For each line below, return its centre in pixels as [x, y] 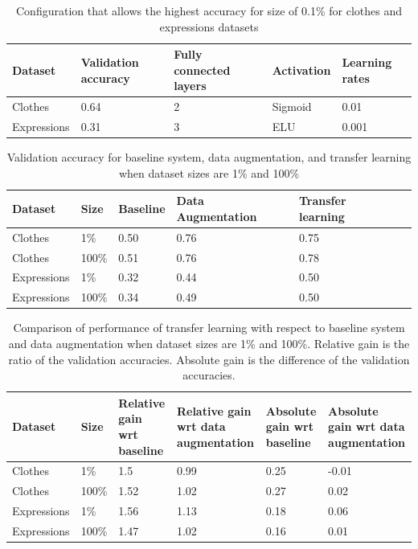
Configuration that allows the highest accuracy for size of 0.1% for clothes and [209, 10]
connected [202, 70]
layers [190, 86]
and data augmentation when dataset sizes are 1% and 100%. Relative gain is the [209, 343]
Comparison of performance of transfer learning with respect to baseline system [209, 328]
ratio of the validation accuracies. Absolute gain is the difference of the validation [209, 359]
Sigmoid [292, 107]
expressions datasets [209, 26]
